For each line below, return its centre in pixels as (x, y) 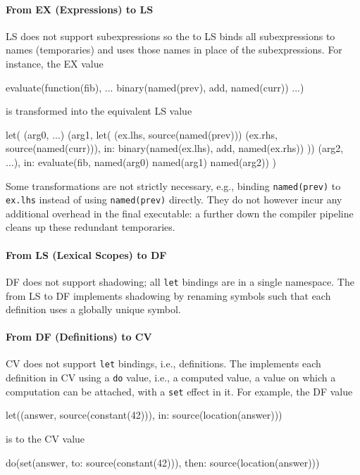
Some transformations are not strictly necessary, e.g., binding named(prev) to (173, 185)
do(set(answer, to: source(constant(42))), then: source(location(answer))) (163, 462)
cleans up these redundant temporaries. (91, 227)
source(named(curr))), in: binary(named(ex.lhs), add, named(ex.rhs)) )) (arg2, (175, 148)
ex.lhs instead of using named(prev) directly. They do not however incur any (174, 199)
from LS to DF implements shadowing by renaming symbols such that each (168, 295)
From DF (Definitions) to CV (79, 337)
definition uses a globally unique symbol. (93, 309)
